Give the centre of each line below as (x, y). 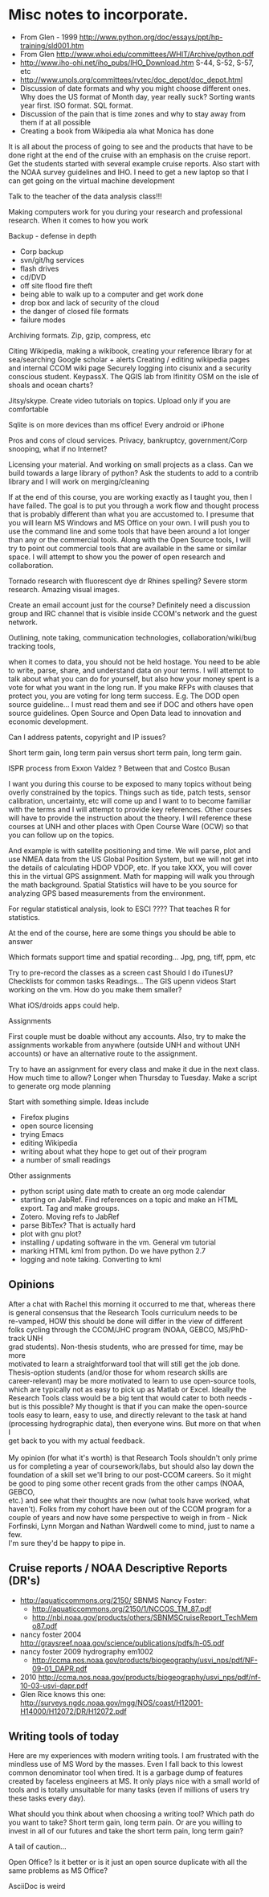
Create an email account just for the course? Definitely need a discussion (129, 605)
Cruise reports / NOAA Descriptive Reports (118, 1568)
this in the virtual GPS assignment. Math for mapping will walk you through (132, 876)
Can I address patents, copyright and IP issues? (87, 737)
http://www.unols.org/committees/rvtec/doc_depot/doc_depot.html (131, 80)
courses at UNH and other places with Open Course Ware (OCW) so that (128, 826)
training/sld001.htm (52, 45)
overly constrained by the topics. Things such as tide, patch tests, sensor (130, 792)
